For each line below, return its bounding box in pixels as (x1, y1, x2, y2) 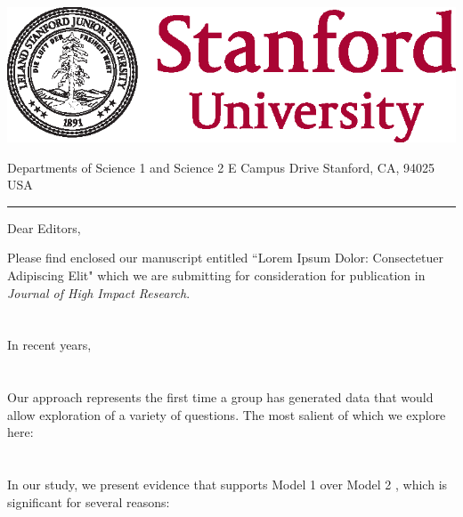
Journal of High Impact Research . (7, 283, 191, 302)
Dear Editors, (7, 218, 81, 237)
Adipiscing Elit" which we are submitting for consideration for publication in (7, 266, 426, 285)
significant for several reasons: (7, 492, 170, 511)
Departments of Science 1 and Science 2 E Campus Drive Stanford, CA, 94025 (7, 158, 435, 176)
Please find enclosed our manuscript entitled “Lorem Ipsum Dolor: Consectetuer (7, 248, 443, 267)
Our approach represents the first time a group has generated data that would (7, 388, 434, 407)
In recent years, (7, 335, 92, 354)
